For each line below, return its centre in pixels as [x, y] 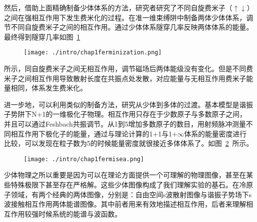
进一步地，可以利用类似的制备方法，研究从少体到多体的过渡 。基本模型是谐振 [128, 104]
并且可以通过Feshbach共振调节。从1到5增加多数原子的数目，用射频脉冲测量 [125, 124]
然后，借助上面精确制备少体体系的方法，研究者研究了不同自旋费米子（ [118, 7]
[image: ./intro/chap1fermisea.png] [84, 159]
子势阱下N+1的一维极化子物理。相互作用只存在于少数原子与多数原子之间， [125, 114]
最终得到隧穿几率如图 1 [42, 36]
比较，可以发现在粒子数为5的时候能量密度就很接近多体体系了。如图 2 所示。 [128, 143]
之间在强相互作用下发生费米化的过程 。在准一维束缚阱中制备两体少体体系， [125, 17]
